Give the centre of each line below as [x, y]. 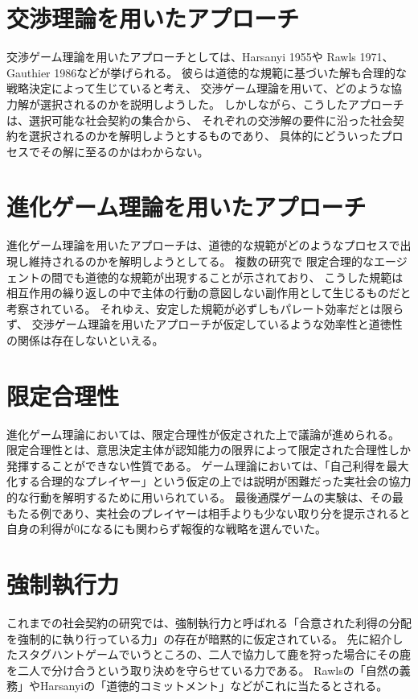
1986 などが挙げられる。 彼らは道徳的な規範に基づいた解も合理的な [230, 72]
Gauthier [29, 72]
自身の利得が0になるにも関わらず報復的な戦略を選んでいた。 [167, 529]
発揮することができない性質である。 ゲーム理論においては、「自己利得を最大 [208, 465]
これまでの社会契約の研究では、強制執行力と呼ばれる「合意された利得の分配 [209, 622]
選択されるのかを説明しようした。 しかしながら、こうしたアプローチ [222, 103]
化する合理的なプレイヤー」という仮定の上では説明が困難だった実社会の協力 [209, 481]
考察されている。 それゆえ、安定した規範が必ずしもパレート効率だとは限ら [205, 308]
